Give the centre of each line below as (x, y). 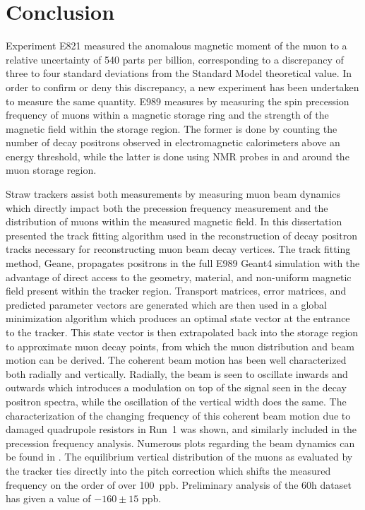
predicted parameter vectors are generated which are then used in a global (167, 304)
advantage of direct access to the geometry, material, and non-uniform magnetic (179, 277)
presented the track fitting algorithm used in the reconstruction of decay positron (181, 235)
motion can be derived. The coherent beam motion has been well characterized (176, 360)
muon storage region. (51, 170)
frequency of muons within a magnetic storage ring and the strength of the (167, 115)
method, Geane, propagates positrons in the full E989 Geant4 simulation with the (183, 263)
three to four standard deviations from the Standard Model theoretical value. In (179, 73)
